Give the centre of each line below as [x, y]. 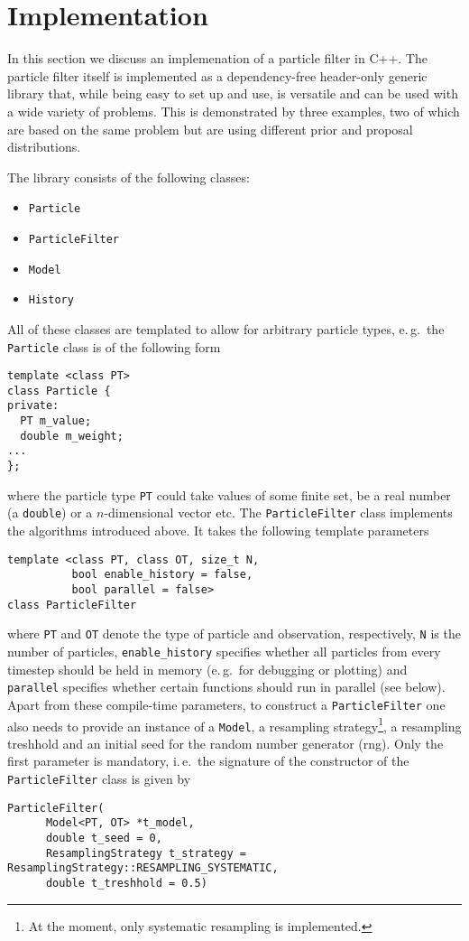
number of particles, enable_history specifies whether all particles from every [224, 651]
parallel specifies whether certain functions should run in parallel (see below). [226, 687]
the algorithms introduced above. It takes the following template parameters [218, 531]
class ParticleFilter [72, 605]
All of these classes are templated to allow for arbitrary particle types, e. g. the [226, 328]
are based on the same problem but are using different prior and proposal [210, 129]
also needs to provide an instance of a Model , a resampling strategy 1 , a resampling [234, 724]
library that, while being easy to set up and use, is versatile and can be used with [233, 93]
